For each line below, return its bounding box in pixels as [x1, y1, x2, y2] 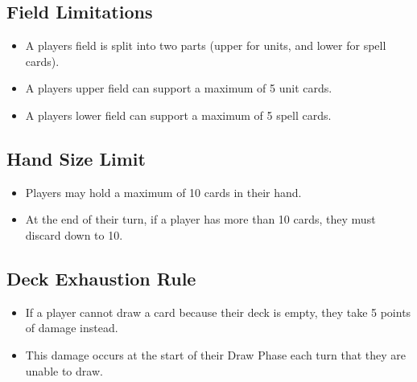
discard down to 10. [25, 226, 123, 243]
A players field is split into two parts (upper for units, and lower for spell [25, 37, 386, 54]
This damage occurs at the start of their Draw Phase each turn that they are [25, 346, 407, 363]
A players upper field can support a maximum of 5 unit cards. [25, 80, 332, 97]
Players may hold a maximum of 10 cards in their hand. [25, 183, 302, 200]
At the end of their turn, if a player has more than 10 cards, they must [25, 211, 376, 228]
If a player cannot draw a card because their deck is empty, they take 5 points [25, 303, 411, 320]
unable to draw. [25, 362, 103, 379]
